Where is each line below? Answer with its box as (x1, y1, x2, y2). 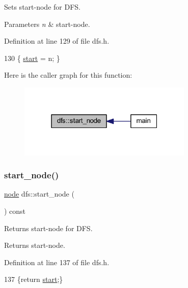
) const (4, 206, 26, 216)
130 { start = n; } (4, 52, 60, 63)
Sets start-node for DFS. (4, 2, 80, 12)
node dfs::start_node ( (4, 188, 74, 199)
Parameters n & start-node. (4, 18, 90, 29)
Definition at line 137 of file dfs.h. (4, 257, 110, 267)
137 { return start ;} (4, 274, 63, 284)
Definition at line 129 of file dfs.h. (4, 36, 110, 46)
